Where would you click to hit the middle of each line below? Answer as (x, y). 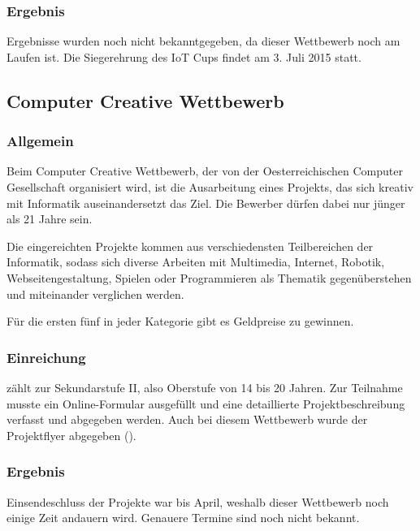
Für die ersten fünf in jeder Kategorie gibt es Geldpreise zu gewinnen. (180, 321)
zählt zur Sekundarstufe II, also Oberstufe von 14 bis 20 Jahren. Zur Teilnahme (205, 387)
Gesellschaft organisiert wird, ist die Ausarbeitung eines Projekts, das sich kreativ (210, 187)
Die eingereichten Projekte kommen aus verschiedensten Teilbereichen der (190, 246)
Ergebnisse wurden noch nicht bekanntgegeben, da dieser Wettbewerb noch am (204, 41)
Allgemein (40, 141)
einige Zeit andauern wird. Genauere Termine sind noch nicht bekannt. (183, 518)
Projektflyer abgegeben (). (71, 435)
